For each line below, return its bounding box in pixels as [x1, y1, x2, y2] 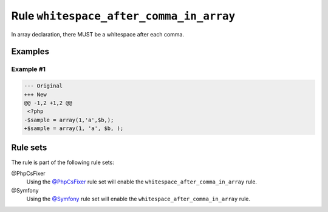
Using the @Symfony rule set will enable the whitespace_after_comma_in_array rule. [26, 195, 251, 203]
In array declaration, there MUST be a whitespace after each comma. [11, 30, 185, 38]
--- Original [24, 83, 63, 89]
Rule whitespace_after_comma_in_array [11, 9, 236, 22]
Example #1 [11, 65, 46, 74]
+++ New [24, 91, 47, 98]
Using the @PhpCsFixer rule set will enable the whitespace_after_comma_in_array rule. [26, 178, 258, 185]
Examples [11, 46, 50, 57]
